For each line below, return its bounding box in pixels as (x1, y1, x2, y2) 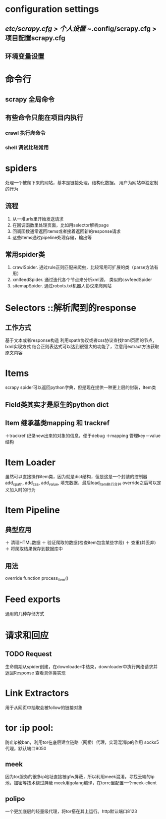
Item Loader (5, 457, 56, 468)
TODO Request (5, 650, 52, 658)
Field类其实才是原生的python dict (5, 400, 109, 409)
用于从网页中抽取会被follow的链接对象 (5, 705, 83, 710)
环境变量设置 (5, 52, 45, 60)
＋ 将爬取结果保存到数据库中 (5, 546, 63, 552)
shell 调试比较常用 (5, 144, 49, 151)
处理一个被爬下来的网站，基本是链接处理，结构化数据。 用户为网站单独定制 (5, 179, 159, 185)
